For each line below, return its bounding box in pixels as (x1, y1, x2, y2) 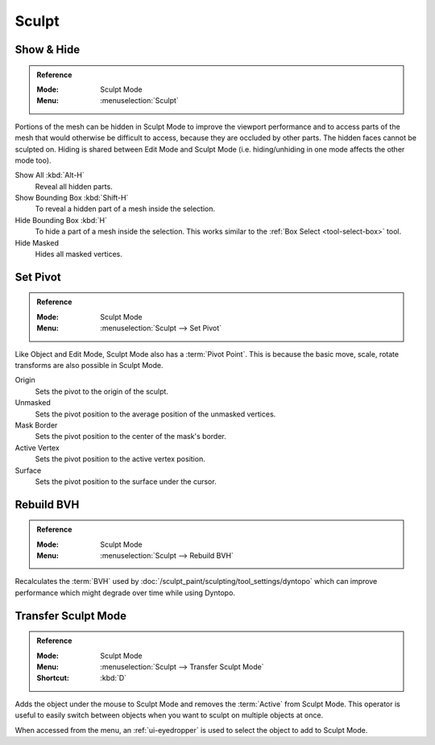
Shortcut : (36, 673, 70, 683)
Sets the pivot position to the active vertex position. (35, 454, 205, 464)
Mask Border (14, 420, 58, 430)
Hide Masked (14, 238, 60, 247)
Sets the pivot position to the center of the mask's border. (35, 432, 227, 441)
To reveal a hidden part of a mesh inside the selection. (35, 204, 216, 213)
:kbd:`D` (100, 673, 127, 683)
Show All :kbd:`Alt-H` (14, 170, 85, 180)
